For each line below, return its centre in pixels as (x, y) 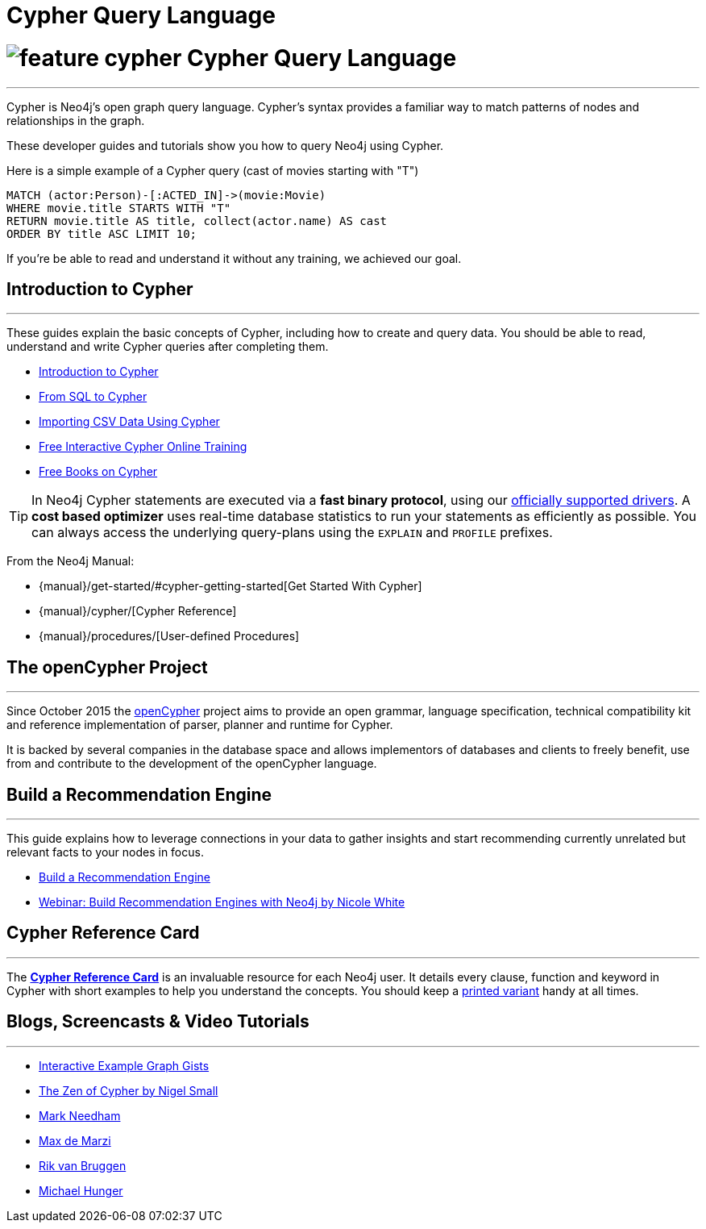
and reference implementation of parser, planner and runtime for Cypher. (200, 725)
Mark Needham (80, 1115)
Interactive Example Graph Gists (124, 1065)
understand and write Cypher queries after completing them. (168, 347)
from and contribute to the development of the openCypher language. (192, 764)
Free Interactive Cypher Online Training (143, 447)
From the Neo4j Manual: (71, 561)
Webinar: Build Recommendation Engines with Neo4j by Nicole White (222, 902)
